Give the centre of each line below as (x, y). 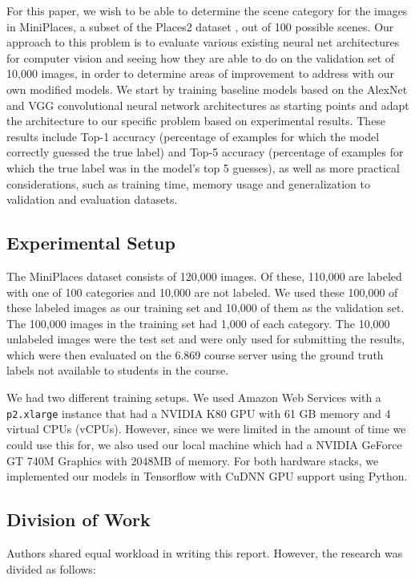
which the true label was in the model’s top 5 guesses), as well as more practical (203, 167)
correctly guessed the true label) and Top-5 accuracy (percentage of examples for (205, 152)
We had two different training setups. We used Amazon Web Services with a (194, 397)
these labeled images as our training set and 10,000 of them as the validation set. (205, 308)
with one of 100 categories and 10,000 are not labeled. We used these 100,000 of (202, 292)
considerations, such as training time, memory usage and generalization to (188, 183)
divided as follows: (51, 568)
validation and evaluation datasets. (92, 199)
